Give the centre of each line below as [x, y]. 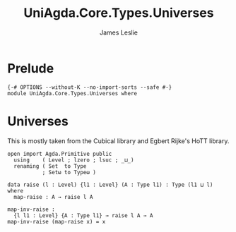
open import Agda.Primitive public [60, 154]
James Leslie [119, 32]
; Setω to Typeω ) [69, 172]
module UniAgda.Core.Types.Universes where [72, 93]
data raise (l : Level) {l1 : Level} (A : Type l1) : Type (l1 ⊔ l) [110, 185]
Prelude [31, 68]
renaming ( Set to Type [50, 166]
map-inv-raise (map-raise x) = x [57, 221]
